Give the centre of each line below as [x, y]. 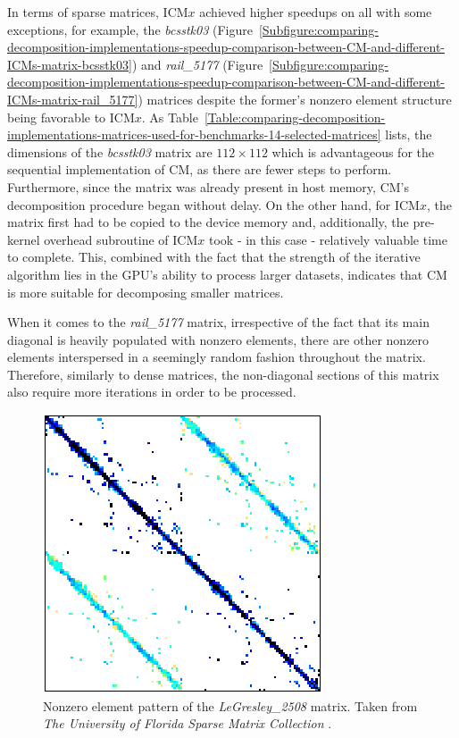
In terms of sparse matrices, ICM [98, 12]
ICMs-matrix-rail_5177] [73, 99]
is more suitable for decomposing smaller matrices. [146, 292]
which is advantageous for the [353, 151]
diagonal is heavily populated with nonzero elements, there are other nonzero [218, 339]
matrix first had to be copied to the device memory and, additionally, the [208, 222]
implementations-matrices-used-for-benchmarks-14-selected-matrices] [194, 134]
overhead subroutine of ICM [121, 239]
